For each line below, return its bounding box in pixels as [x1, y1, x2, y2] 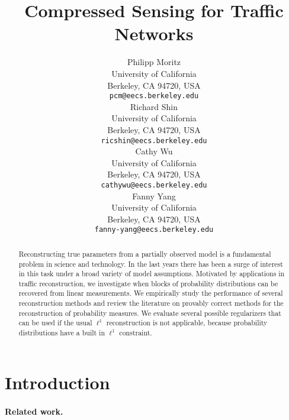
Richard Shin [130, 100, 178, 112]
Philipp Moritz [127, 56, 181, 68]
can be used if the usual [18, 318, 92, 328]
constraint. [119, 328, 152, 338]
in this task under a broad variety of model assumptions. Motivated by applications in [18, 269, 285, 279]
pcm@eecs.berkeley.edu [109, 92, 199, 101]
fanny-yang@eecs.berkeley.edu [94, 225, 214, 234]
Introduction [5, 370, 110, 394]
